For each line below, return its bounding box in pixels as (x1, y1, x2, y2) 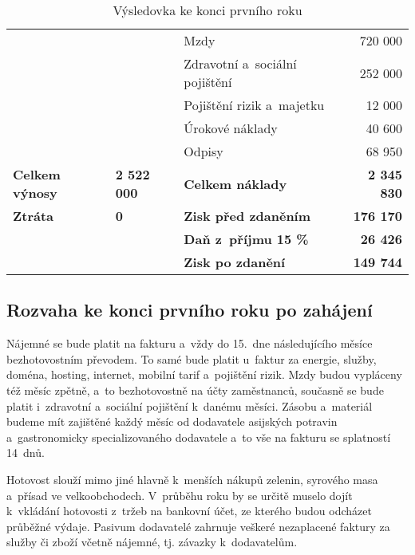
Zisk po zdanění (184, 253, 286, 271)
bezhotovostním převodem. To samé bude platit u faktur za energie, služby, (6, 350, 377, 367)
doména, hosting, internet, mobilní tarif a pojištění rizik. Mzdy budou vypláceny (6, 366, 402, 383)
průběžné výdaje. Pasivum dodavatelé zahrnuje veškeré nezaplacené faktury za (6, 518, 390, 534)
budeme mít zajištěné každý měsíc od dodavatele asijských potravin (6, 413, 338, 430)
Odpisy (184, 142, 223, 160)
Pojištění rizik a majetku (184, 96, 325, 114)
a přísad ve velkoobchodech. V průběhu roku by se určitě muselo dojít (6, 486, 353, 503)
